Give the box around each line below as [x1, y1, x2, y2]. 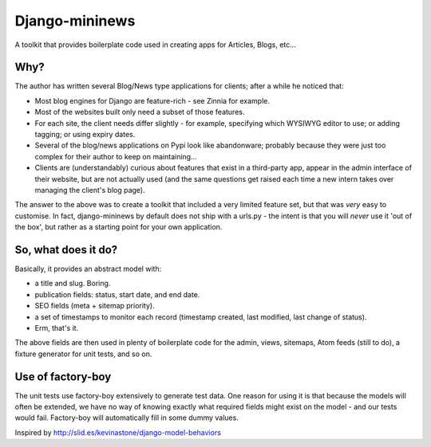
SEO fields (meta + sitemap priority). [34, 301, 155, 311]
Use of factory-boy [14, 370, 112, 383]
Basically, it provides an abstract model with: [14, 264, 162, 274]
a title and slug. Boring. [34, 279, 111, 288]
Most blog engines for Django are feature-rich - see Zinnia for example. [34, 96, 271, 105]
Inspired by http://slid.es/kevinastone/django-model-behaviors [14, 427, 221, 437]
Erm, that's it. [34, 323, 79, 332]
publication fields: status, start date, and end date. [34, 289, 200, 299]
